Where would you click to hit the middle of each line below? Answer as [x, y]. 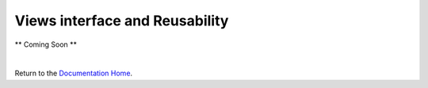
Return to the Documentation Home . [74, 73]
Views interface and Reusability [122, 21]
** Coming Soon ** [46, 44]
